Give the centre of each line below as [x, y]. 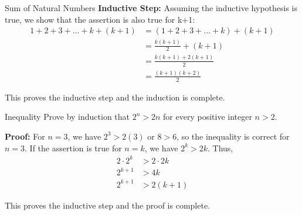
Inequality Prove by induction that [67, 117]
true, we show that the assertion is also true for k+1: [100, 19]
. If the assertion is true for [73, 148]
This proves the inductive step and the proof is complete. [107, 205]
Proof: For [25, 136]
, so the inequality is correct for [233, 136]
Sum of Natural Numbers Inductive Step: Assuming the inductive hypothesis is [151, 8]
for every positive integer [208, 117]
